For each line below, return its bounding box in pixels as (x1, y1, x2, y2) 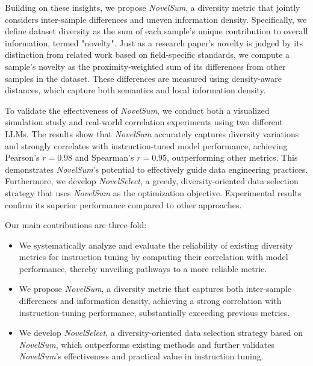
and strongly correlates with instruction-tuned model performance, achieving (5, 139, 288, 152)
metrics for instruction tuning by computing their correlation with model (19, 250, 288, 263)
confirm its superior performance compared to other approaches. (5, 198, 242, 211)
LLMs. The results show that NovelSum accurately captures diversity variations (5, 127, 299, 140)
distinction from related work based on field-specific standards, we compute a (5, 48, 290, 61)
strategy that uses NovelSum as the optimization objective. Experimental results (5, 186, 302, 199)
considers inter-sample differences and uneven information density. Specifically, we (5, 13, 307, 25)
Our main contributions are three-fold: (5, 219, 147, 231)
